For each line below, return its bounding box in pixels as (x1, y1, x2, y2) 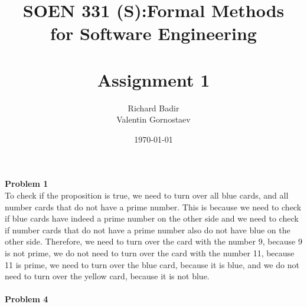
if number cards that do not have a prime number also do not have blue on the (5, 223, 290, 236)
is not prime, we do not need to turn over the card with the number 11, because (5, 247, 295, 259)
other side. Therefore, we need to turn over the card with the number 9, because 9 (5, 235, 302, 247)
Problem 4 (5, 293, 48, 305)
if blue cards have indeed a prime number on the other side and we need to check (5, 212, 299, 225)
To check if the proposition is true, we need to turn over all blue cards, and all (5, 189, 289, 202)
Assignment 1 (97, 67, 210, 91)
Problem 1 (5, 177, 48, 190)
